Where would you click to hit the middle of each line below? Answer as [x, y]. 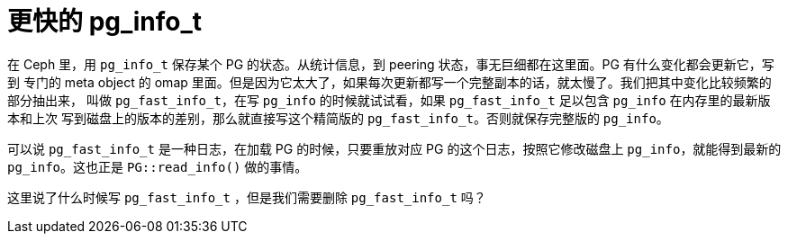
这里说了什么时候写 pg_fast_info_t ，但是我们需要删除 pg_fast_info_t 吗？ [247, 197]
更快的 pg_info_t [105, 22]
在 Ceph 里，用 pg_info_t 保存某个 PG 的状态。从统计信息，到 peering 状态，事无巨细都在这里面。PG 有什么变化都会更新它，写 [391, 64]
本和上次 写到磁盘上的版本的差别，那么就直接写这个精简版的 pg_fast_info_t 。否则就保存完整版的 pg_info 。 [338, 118]
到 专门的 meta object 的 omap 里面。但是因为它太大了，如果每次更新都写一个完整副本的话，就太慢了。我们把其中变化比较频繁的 [389, 82]
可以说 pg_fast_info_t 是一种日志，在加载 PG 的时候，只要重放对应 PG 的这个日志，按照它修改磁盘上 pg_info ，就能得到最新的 [394, 148]
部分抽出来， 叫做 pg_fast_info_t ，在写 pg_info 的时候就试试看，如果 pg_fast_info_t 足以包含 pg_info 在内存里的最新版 [389, 100]
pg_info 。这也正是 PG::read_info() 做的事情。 [158, 166]
